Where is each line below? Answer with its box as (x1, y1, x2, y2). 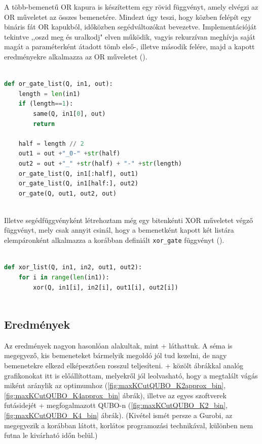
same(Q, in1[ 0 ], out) (33, 110, 106, 117)
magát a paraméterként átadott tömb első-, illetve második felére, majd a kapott (4, 41, 255, 52)
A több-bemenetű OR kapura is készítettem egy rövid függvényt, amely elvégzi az (4, 2, 258, 12)
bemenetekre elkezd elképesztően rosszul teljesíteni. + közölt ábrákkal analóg (4, 360, 244, 371)
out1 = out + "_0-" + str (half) (18, 150, 121, 157)
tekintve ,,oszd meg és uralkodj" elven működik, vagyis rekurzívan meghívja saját (4, 31, 256, 42)
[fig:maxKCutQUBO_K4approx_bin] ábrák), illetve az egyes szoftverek (4, 390, 227, 400)
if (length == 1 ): (18, 100, 73, 108)
